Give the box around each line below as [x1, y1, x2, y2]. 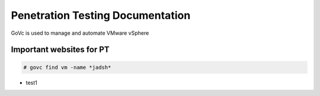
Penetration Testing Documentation [11, 9, 191, 22]
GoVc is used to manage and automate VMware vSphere [11, 29, 149, 37]
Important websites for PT [11, 45, 110, 55]
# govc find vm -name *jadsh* [23, 64, 111, 71]
